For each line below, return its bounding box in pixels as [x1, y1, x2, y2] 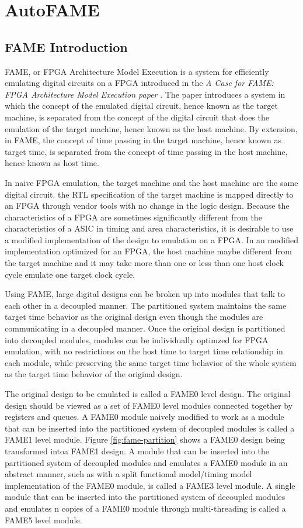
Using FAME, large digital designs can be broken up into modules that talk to [5, 288, 285, 300]
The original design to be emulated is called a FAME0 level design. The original [5, 388, 291, 400]
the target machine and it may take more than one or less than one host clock [5, 257, 284, 269]
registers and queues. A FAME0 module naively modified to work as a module [5, 410, 284, 423]
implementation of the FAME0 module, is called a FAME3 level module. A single [5, 479, 295, 491]
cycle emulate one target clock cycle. [5, 268, 135, 280]
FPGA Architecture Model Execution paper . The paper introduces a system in [5, 88, 285, 100]
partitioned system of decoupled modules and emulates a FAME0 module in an [5, 456, 288, 468]
